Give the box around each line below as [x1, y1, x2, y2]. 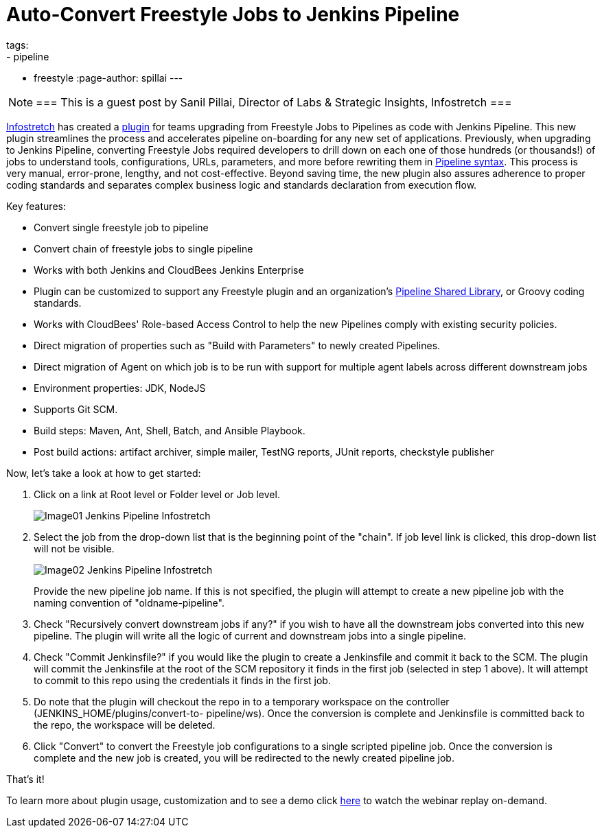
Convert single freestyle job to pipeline [34, 221, 209, 233]
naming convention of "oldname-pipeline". [34, 596, 224, 609]
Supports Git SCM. [34, 403, 118, 415]
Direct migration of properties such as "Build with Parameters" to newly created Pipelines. [34, 339, 441, 351]
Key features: [6, 200, 66, 212]
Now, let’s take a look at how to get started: [6, 467, 201, 479]
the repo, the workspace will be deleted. [34, 718, 216, 731]
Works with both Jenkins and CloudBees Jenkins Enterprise [34, 263, 304, 276]
